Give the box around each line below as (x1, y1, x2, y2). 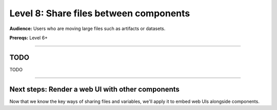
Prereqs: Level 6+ (9, 35, 48, 41)
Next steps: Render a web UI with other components (9, 85, 180, 94)
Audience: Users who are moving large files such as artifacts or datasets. (9, 25, 166, 32)
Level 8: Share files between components (9, 8, 190, 19)
